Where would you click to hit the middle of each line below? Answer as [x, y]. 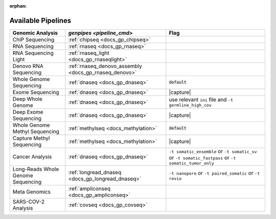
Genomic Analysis [35, 33]
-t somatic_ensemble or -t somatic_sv [213, 151]
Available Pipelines [40, 20]
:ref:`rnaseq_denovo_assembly [105, 66]
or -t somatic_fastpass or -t [202, 157]
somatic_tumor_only [191, 163]
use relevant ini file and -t [201, 100]
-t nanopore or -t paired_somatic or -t [214, 173]
